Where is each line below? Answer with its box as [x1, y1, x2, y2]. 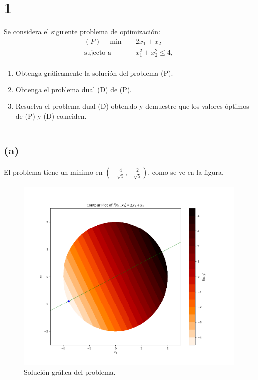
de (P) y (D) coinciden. [15, 110, 87, 121]
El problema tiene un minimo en [4, 166, 103, 177]
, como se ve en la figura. [148, 166, 224, 177]
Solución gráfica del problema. [24, 367, 116, 377]
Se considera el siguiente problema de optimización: [4, 26, 160, 37]
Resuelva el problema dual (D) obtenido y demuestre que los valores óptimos [15, 101, 249, 111]
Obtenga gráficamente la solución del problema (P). [15, 68, 173, 78]
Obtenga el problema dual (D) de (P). [15, 84, 132, 94]
